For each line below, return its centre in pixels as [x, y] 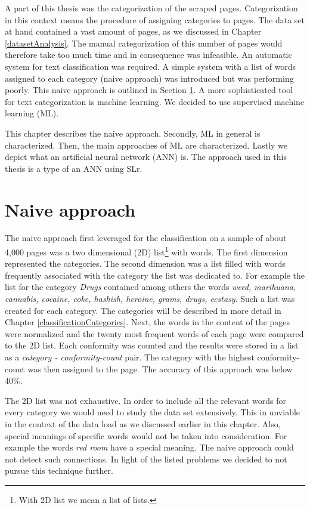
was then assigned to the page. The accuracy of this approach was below [160, 368]
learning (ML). [32, 113]
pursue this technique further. [59, 471]
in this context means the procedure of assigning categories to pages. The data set [155, 19]
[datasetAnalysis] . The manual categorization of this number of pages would [144, 43]
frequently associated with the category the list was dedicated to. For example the [155, 275]
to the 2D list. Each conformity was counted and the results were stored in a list [152, 345]
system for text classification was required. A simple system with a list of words [151, 66]
